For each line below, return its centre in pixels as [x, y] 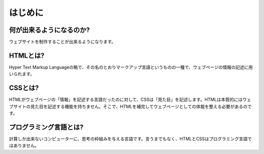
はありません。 [24, 146]
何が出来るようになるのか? [49, 30]
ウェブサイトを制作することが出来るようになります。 [62, 42]
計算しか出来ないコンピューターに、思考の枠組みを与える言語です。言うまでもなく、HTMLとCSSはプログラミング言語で [130, 138]
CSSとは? [24, 88]
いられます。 [22, 74]
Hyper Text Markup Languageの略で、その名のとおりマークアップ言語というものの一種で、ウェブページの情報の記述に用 [131, 67]
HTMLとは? [27, 55]
